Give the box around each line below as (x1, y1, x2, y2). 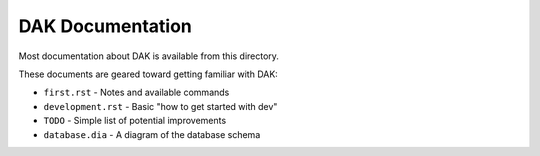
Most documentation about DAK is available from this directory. (18, 50, 280, 62)
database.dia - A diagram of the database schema (43, 128, 261, 140)
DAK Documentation (18, 15, 192, 37)
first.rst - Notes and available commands (43, 86, 230, 99)
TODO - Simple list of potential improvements (43, 115, 227, 127)
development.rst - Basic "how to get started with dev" (43, 100, 278, 112)
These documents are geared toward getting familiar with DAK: (18, 68, 279, 80)
